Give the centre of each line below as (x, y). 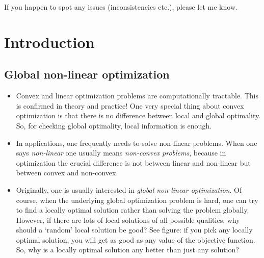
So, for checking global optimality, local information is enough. (114, 125)
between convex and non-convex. (67, 173)
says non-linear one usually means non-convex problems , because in (121, 153)
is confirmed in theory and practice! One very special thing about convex (130, 105)
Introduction (49, 42)
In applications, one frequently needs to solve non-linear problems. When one (137, 143)
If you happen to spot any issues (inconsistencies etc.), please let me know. (121, 7)
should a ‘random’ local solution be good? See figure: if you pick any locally (134, 230)
